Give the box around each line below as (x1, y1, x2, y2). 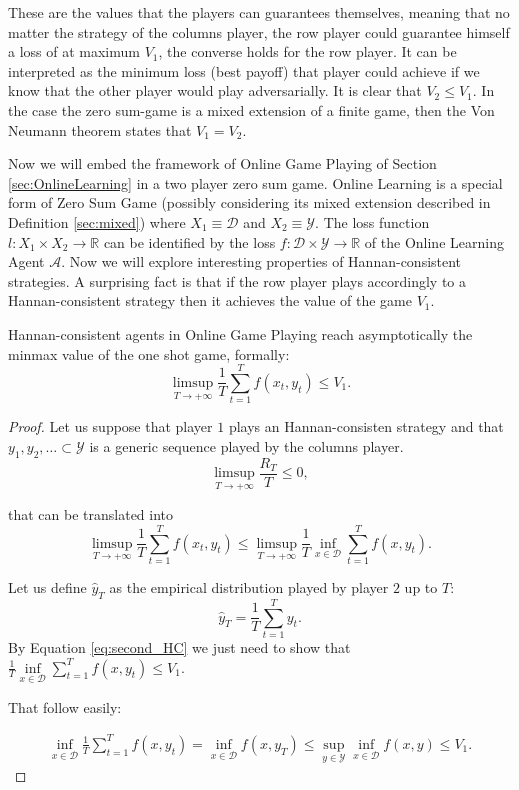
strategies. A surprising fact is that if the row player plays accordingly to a (8, 270, 467, 291)
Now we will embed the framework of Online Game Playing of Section (8, 153, 437, 174)
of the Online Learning (364, 231, 504, 252)
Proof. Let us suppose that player (8, 416, 213, 437)
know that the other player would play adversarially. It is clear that (8, 80, 422, 101)
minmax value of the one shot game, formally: (8, 343, 290, 364)
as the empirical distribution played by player (109, 577, 389, 598)
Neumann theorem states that (8, 119, 192, 140)
